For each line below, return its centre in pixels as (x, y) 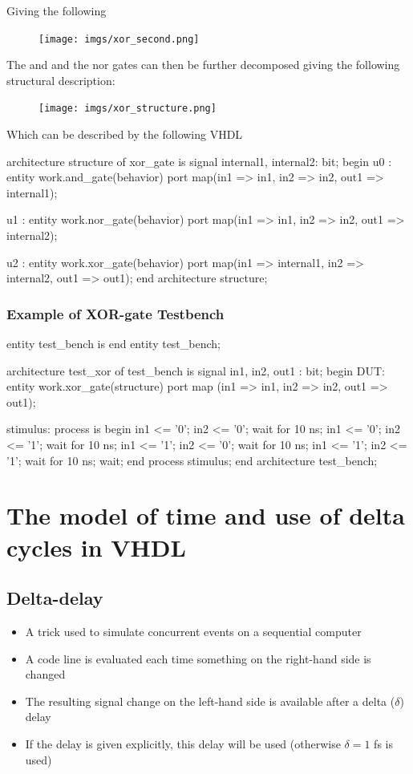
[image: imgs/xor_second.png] (119, 39)
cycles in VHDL (96, 547)
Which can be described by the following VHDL (125, 134)
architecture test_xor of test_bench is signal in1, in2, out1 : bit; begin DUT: (196, 370)
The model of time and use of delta (206, 515)
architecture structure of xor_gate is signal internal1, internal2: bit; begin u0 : (199, 161)
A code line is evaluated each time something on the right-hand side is (198, 658)
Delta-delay (55, 598)
